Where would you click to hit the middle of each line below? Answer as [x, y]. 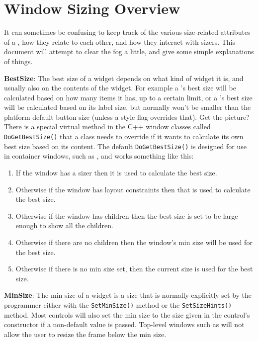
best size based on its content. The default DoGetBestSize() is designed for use [125, 146]
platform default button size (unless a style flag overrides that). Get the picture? [127, 117]
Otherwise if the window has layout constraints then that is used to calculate [133, 189]
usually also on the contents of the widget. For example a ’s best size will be [120, 88]
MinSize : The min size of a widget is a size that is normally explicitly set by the [128, 295]
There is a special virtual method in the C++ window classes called [107, 127]
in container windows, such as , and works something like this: [99, 156]
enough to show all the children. [64, 225]
